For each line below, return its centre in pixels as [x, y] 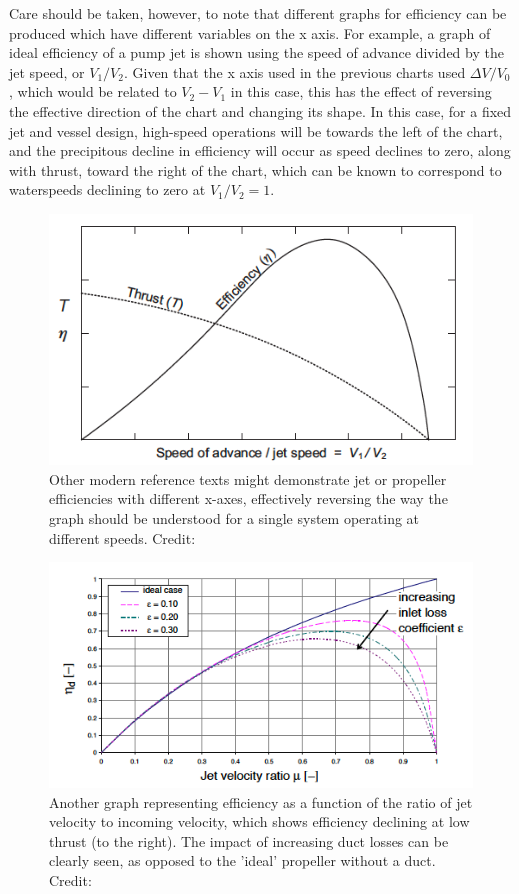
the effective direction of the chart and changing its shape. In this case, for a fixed [260, 110]
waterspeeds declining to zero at [107, 189]
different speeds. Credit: [122, 537]
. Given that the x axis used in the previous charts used [294, 71]
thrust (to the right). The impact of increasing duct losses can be [249, 840]
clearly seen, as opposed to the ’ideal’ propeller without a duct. [242, 860]
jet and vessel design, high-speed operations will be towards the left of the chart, [256, 130]
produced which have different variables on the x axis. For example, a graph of [250, 32]
